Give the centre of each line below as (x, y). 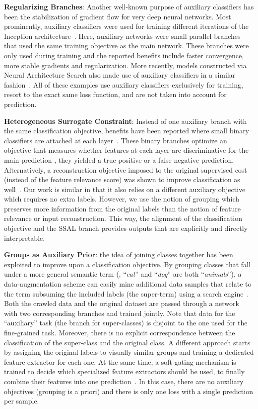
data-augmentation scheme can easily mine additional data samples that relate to (128, 284)
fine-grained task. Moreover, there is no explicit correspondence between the (120, 332)
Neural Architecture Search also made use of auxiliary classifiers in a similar (120, 75)
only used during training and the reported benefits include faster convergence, (124, 55)
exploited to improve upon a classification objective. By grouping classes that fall (127, 264)
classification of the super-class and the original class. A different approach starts (127, 342)
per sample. (22, 401)
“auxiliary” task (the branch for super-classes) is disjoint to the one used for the (126, 323)
